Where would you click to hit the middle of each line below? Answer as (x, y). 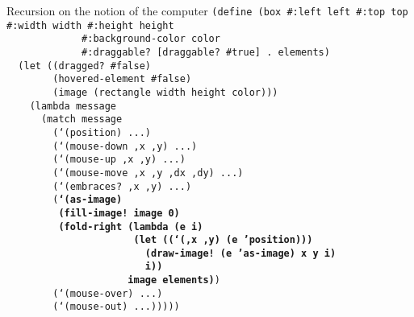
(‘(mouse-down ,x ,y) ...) (125, 146)
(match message (82, 119)
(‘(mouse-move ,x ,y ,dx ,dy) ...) (148, 173)
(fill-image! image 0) (119, 213)
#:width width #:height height (90, 25)
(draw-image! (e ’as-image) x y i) (240, 253)
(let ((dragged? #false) (84, 66)
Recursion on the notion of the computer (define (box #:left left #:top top (207, 10)
